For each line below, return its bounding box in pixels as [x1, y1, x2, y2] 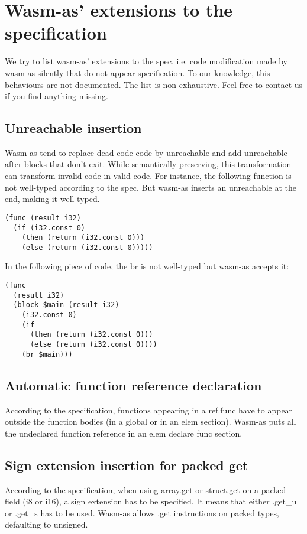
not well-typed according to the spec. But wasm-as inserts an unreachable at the [5, 181, 296, 193]
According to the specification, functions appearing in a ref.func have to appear [5, 403, 293, 416]
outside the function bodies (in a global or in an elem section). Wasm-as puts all [5, 415, 296, 428]
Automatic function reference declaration [5, 376, 262, 394]
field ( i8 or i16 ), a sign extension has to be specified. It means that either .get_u [5, 495, 297, 507]
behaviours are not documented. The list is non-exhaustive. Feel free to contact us [5, 78, 303, 90]
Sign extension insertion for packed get [5, 455, 248, 474]
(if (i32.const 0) [13, 223, 86, 232]
